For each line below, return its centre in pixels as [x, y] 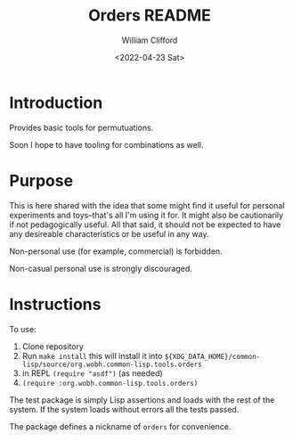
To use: [23, 329]
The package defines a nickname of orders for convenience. [120, 426]
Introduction [56, 102]
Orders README [150, 16]
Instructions [55, 304]
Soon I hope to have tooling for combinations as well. [106, 144]
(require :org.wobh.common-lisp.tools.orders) [110, 383]
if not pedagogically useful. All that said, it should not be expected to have [145, 225]
